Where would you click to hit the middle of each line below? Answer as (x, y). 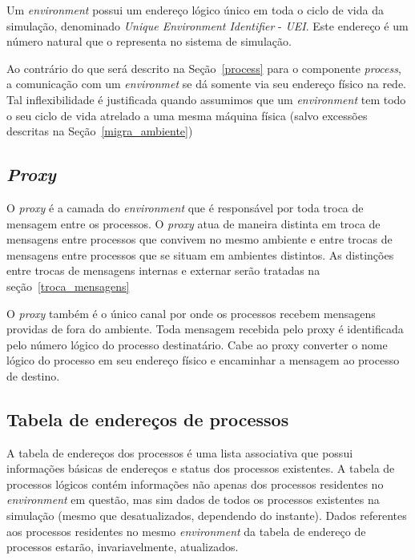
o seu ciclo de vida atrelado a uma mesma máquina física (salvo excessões (187, 115)
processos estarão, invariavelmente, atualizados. (123, 547)
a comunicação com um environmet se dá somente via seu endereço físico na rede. (206, 84)
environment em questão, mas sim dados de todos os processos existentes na (193, 500)
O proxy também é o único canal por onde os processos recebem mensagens (191, 313)
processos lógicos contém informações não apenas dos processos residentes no (195, 483)
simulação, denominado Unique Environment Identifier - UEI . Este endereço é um (207, 25)
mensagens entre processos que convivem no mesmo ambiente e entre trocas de (199, 239)
